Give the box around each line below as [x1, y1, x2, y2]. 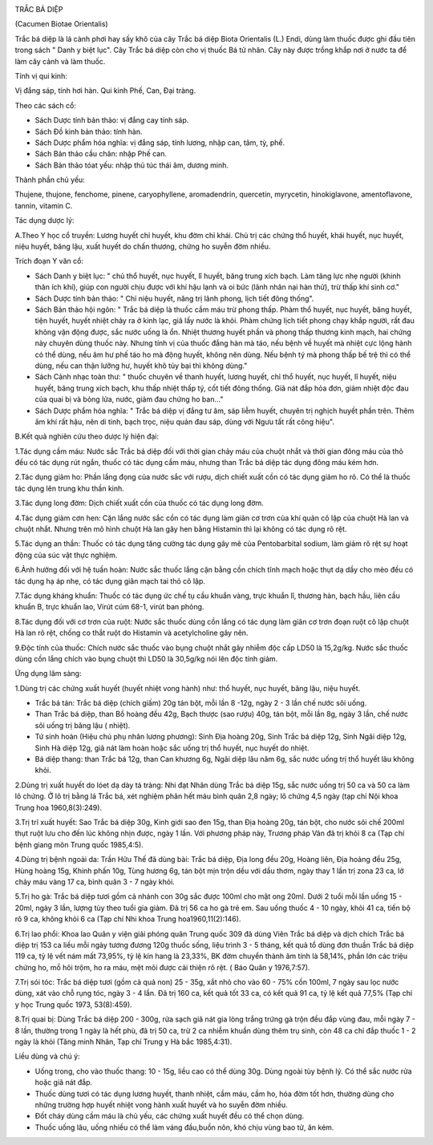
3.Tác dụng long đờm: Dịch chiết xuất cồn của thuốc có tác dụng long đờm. [14, 498, 264, 508]
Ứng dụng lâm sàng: [14, 669, 82, 678]
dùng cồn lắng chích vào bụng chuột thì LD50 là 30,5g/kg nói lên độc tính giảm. [14, 653, 278, 663]
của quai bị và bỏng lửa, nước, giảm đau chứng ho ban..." [34, 394, 224, 404]
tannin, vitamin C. [14, 200, 73, 210]
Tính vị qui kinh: [14, 71, 67, 80]
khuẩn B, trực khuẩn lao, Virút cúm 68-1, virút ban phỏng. [14, 602, 204, 612]
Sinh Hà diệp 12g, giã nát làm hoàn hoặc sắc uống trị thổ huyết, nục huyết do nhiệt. [34, 742, 310, 753]
